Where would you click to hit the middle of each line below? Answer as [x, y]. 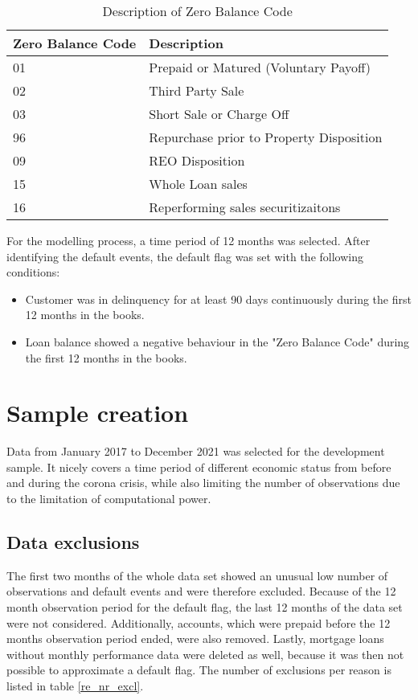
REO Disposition [197, 160]
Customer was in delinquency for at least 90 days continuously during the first [218, 299]
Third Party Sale [197, 90]
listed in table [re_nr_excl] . [75, 686]
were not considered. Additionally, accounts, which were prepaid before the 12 [199, 622]
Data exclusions [73, 542]
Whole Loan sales [198, 184]
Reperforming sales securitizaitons [245, 207]
